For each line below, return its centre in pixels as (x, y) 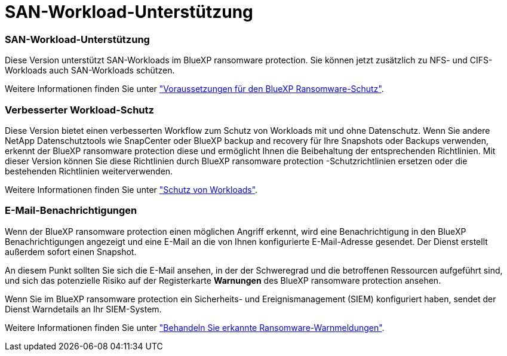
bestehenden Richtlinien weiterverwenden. (89, 171)
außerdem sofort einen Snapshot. (71, 251)
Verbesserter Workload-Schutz (79, 110)
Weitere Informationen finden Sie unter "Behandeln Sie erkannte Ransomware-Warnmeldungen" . (195, 327)
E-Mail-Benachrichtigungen (71, 211)
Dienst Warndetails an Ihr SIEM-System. (83, 309)
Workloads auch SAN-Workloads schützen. (90, 70)
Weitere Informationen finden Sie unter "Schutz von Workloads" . (131, 189)
